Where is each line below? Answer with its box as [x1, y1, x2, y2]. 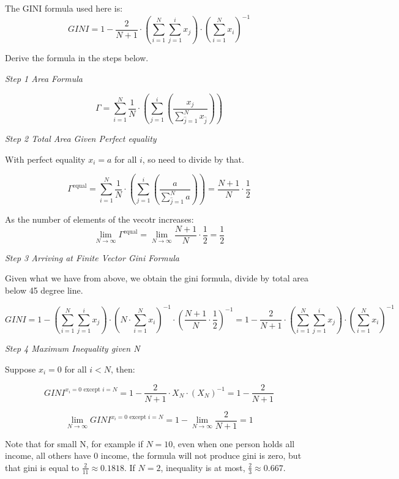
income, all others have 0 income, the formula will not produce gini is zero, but [5, 449, 302, 462]
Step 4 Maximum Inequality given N [5, 342, 140, 355]
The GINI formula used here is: [5, 2, 123, 14]
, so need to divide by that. [142, 152, 244, 165]
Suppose [5, 362, 36, 375]
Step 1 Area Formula [5, 72, 83, 85]
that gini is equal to [5, 461, 80, 473]
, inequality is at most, [160, 461, 245, 473]
